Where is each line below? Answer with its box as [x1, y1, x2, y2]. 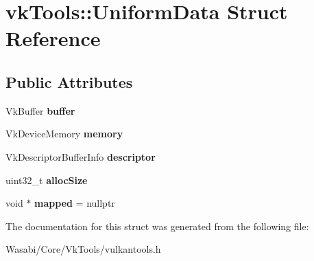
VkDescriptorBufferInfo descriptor [5, 149, 156, 163]
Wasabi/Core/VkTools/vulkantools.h [5, 242, 161, 256]
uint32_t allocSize [5, 172, 88, 187]
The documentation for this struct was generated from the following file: [5, 218, 309, 233]
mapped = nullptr [34, 196, 115, 210]
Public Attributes [5, 71, 133, 92]
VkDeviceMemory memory [5, 126, 123, 141]
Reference [5, 24, 101, 52]
